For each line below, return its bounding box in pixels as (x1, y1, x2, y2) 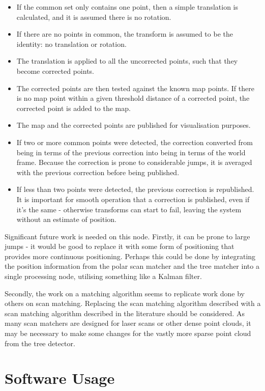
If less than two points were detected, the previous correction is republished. (16, 184, 254, 194)
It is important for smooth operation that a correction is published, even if (16, 193, 250, 204)
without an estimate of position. (16, 214, 116, 225)
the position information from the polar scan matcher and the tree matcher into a (5, 261, 259, 271)
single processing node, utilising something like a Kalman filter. (5, 271, 202, 282)
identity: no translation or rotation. (16, 38, 127, 49)
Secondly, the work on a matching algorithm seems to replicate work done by (5, 288, 245, 298)
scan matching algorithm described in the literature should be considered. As (5, 308, 245, 318)
